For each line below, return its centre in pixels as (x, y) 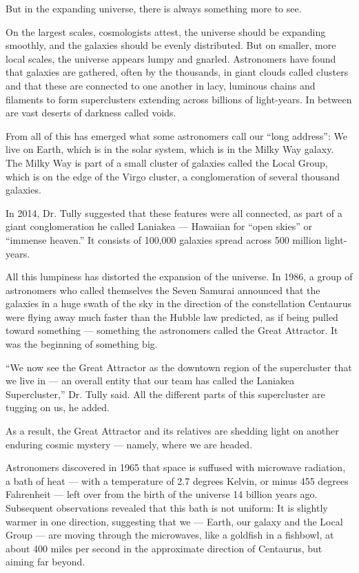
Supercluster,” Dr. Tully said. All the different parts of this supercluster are (165, 394)
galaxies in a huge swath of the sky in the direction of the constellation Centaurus (179, 303)
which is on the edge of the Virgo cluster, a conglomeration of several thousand (173, 176)
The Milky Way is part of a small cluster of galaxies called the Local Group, (167, 162)
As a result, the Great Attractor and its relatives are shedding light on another (172, 431)
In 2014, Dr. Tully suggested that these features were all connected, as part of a (174, 212)
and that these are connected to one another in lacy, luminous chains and (161, 85)
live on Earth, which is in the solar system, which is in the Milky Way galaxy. (170, 149)
